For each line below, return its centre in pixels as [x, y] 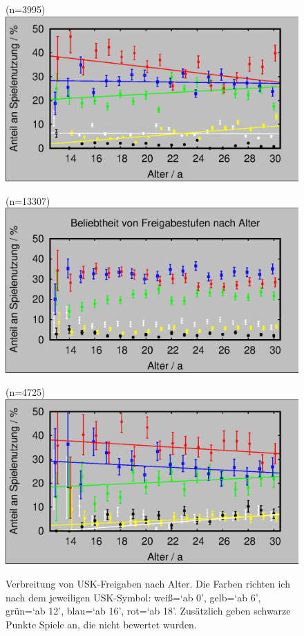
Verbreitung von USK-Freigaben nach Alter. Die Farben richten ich [148, 584]
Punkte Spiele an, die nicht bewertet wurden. [101, 624]
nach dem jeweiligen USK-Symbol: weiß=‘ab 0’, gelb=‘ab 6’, [133, 597]
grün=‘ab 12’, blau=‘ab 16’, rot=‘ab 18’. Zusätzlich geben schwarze [148, 611]
